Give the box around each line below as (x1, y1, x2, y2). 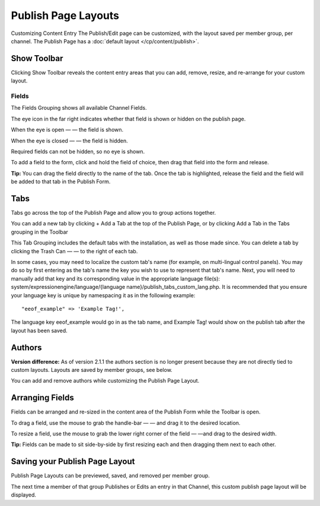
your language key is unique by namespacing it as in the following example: (11, 291, 196, 299)
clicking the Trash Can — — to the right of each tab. (11, 247, 138, 254)
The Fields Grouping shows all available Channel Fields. (11, 104, 148, 112)
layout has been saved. (11, 327, 68, 334)
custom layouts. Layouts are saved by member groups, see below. (11, 367, 173, 373)
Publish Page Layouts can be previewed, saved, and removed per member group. (11, 472, 210, 479)
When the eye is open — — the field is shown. (11, 126, 124, 133)
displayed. (11, 491, 37, 498)
